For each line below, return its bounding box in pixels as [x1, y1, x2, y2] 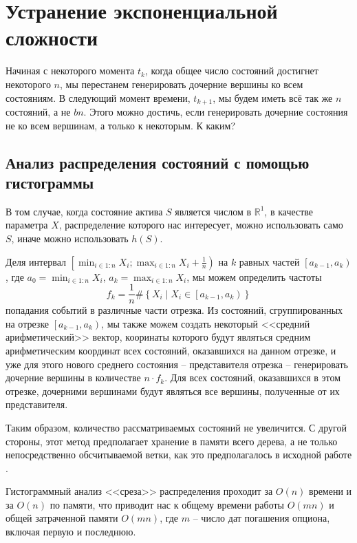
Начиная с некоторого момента [6, 63, 135, 78]
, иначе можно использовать [11, 231, 129, 245]
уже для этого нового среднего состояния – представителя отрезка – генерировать [6, 356, 348, 371]
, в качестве [264, 204, 314, 218]
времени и [309, 484, 352, 498]
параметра [6, 217, 48, 232]
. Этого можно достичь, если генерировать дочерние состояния [83, 104, 348, 118]
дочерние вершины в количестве [6, 370, 141, 385]
